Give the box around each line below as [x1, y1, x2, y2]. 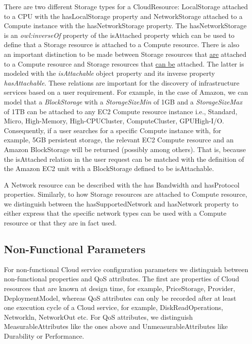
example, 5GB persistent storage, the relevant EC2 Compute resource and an [4, 135, 234, 145]
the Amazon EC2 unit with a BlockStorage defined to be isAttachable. [4, 163, 214, 173]
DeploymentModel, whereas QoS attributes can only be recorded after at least [4, 292, 236, 303]
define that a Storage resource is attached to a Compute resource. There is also [4, 39, 239, 50]
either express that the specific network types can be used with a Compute [4, 208, 227, 218]
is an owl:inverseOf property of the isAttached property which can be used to [4, 30, 235, 40]
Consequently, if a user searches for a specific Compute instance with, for [4, 125, 221, 135]
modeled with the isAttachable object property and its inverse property [4, 68, 215, 78]
